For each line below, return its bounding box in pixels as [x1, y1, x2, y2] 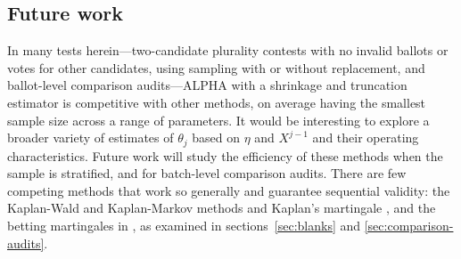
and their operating [312, 128, 419, 147]
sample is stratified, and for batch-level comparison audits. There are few [7, 164, 407, 182]
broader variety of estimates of [7, 128, 174, 147]
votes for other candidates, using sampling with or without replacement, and [7, 58, 425, 77]
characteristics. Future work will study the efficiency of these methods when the [7, 146, 443, 165]
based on [192, 128, 241, 147]
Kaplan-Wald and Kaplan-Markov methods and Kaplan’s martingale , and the [7, 198, 436, 217]
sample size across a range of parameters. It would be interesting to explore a [7, 110, 430, 129]
